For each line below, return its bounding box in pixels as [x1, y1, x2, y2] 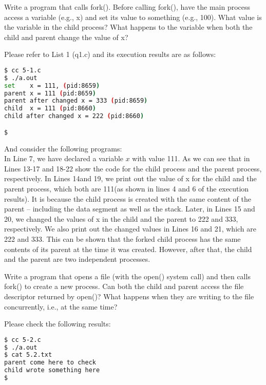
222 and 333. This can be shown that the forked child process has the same [4, 233, 241, 244]
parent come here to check [4, 359, 96, 367]
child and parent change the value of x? [4, 31, 128, 42]
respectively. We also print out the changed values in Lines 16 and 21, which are [4, 223, 256, 234]
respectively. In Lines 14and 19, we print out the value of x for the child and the [4, 173, 257, 184]
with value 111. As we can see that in [132, 153, 250, 164]
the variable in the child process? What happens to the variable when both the [4, 22, 253, 32]
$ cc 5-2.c [4, 336, 41, 343]
